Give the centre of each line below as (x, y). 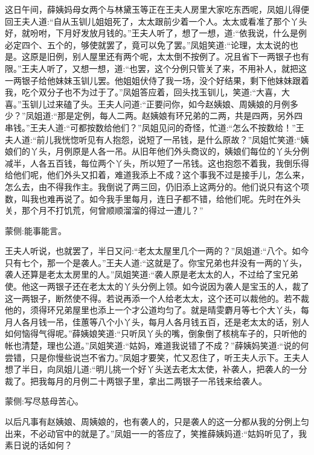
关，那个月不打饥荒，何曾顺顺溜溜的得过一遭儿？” (104, 210)
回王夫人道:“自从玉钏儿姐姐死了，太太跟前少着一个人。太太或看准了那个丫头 (156, 21)
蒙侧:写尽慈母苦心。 (44, 401)
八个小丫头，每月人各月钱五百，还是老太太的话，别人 (203, 321)
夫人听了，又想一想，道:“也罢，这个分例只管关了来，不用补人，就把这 (168, 68)
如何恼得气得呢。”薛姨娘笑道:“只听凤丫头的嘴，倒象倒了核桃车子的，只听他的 (156, 333)
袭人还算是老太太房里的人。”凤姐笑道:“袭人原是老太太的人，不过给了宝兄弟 (152, 274)
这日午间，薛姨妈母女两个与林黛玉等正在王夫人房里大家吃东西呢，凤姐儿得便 (157, 9)
